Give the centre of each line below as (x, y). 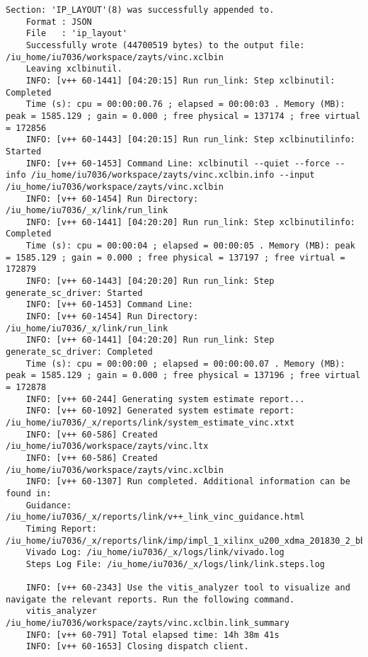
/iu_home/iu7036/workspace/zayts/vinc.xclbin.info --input (173, 175)
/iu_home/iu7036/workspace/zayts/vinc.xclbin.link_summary (148, 623)
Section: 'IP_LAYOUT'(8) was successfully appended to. (140, 10)
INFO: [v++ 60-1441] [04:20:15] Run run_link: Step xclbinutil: (180, 80)
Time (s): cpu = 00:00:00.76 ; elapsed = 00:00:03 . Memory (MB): (185, 104)
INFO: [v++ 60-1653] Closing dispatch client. (137, 647)
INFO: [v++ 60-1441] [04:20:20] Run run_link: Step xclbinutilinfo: (190, 222)
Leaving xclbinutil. (74, 69)
